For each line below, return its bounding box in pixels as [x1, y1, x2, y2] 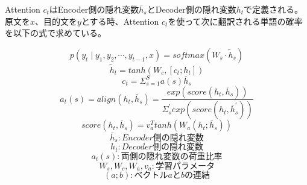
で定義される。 [244, 3, 303, 15]
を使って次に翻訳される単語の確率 [168, 14, 303, 27]
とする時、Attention [81, 14, 159, 27]
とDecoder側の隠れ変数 [147, 3, 236, 15]
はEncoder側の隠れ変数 [49, 3, 139, 15]
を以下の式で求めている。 [5, 27, 106, 39]
